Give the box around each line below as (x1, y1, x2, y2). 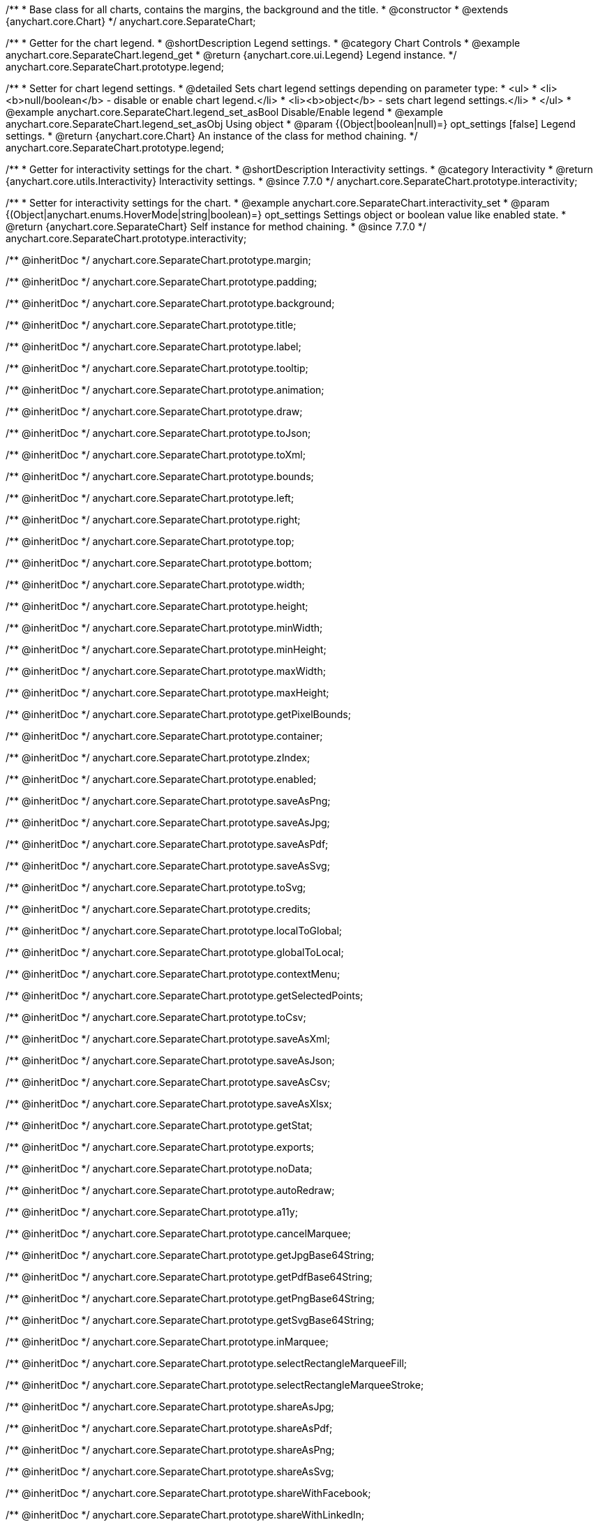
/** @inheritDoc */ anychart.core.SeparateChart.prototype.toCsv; (6, 1011, 306, 1023)
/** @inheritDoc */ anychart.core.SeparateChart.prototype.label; (6, 341, 301, 352)
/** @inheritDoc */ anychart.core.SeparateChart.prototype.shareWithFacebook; (6, 1487, 371, 1499)
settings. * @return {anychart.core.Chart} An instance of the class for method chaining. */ (6, 130, 418, 142)
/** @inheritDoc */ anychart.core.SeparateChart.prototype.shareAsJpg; (6, 1401, 334, 1412)
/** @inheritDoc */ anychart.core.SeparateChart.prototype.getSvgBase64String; (6, 1314, 375, 1326)
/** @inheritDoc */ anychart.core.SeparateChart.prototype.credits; (6, 903, 311, 915)
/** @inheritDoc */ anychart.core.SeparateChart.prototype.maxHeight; (6, 687, 329, 699)
